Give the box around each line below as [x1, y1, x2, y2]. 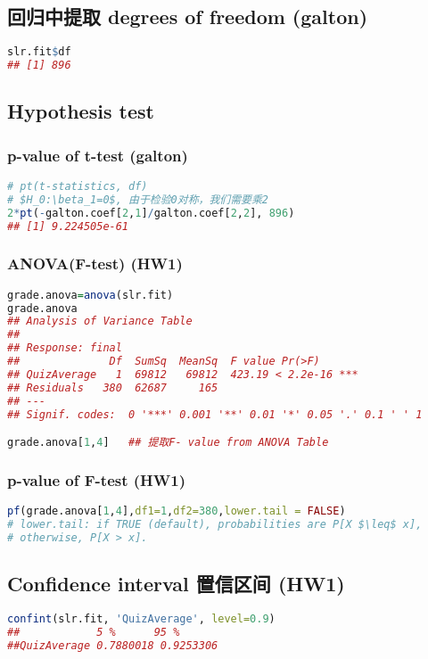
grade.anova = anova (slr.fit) [7, 288, 174, 301]
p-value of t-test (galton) [7, 144, 188, 166]
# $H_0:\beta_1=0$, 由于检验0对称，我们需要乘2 [7, 193, 269, 206]
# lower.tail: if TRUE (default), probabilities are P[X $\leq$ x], [7, 518, 423, 531]
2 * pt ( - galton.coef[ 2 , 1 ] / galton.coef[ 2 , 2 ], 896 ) [7, 206, 295, 219]
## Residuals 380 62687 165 [7, 381, 218, 394]
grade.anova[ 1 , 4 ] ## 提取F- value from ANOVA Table [7, 436, 329, 449]
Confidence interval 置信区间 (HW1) [7, 570, 345, 597]
